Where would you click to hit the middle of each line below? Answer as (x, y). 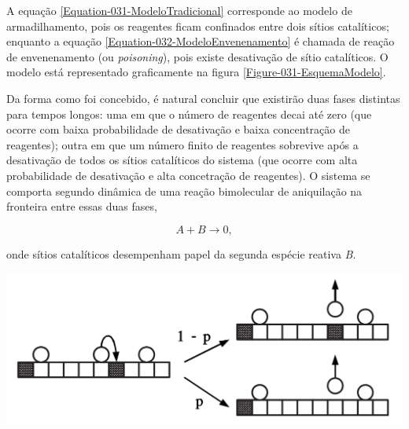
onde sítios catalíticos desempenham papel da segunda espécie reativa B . (181, 253)
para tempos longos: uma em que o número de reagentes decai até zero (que (189, 114)
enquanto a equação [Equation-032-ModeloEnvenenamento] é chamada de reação (201, 41)
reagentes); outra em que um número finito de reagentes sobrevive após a (182, 144)
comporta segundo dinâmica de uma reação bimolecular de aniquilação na (184, 191)
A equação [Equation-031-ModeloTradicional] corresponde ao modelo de (179, 10)
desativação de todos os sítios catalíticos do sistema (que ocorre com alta (182, 160)
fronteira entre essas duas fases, (82, 206)
